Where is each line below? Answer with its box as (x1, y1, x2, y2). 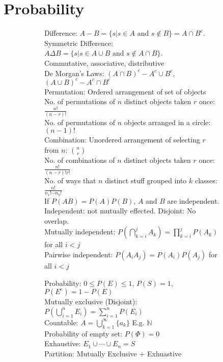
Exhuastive (147, 348, 182, 358)
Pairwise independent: (44, 249, 113, 259)
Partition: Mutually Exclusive (44, 348, 137, 358)
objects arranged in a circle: (124, 116, 211, 127)
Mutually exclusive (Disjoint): (44, 296, 137, 307)
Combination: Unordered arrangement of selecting (44, 134, 200, 145)
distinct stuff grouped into (105, 175, 187, 186)
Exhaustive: (44, 338, 81, 349)
